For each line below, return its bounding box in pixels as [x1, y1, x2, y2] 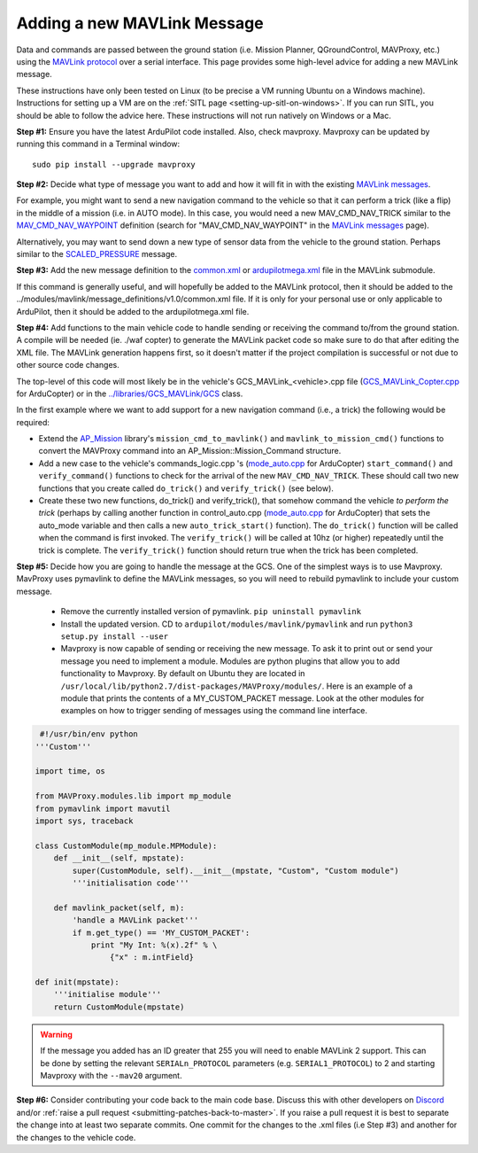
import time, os [35, 767, 106, 776]
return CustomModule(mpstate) [53, 1001, 185, 1012]
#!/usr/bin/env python [40, 729, 139, 739]
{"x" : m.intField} [109, 953, 195, 962]
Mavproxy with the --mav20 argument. [40, 1071, 182, 1081]
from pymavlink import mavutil [35, 803, 172, 814]
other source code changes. [16, 360, 119, 370]
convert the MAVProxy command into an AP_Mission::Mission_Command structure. [38, 446, 342, 456]
